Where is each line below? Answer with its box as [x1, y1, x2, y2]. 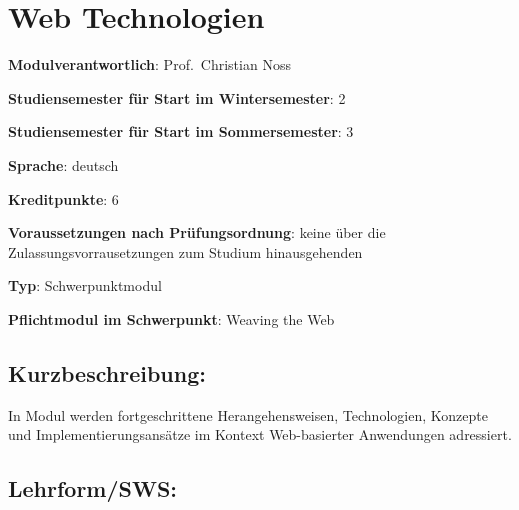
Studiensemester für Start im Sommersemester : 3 [8, 121, 354, 142]
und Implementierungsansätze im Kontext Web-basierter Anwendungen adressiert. [8, 424, 512, 445]
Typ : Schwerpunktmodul [8, 275, 162, 296]
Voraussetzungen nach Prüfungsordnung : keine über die [8, 222, 386, 243]
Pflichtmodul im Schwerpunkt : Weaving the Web [8, 308, 335, 329]
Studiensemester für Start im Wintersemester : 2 [8, 87, 346, 108]
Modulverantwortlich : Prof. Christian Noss [8, 54, 291, 75]
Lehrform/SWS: [8, 473, 178, 504]
